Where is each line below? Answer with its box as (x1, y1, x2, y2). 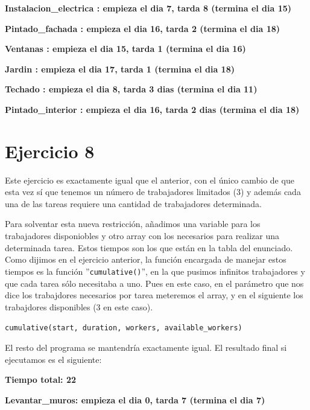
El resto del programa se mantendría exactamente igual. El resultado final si (5, 341, 287, 353)
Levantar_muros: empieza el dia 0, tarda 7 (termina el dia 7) (5, 393, 265, 406)
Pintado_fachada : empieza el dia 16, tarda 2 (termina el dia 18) (5, 22, 280, 34)
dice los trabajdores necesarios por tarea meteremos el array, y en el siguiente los (5, 289, 303, 301)
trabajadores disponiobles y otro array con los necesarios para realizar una (5, 229, 280, 242)
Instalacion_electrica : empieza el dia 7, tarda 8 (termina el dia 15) (5, 2, 292, 14)
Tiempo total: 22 (5, 373, 77, 386)
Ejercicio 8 (5, 138, 95, 163)
